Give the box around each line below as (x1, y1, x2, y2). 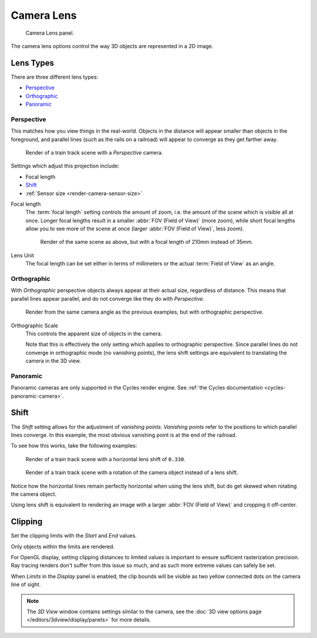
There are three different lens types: (11, 73, 99, 80)
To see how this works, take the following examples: (11, 442, 137, 449)
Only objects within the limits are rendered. (11, 543, 115, 550)
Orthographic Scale (11, 322, 58, 329)
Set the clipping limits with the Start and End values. (11, 532, 137, 539)
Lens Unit (11, 251, 35, 258)
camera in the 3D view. (25, 357, 82, 364)
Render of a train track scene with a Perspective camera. (25, 149, 163, 156)
